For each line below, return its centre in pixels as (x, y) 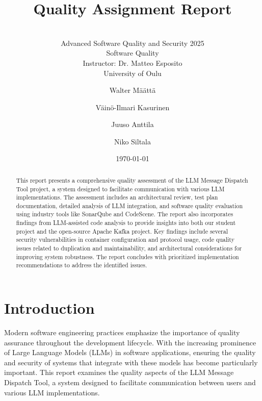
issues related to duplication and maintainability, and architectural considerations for (129, 248)
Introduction (49, 308)
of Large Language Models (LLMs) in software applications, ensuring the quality (130, 352)
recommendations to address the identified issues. (82, 265)
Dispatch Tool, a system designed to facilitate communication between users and (130, 382)
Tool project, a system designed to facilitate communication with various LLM (120, 189)
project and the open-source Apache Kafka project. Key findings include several (122, 231)
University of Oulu (133, 73)
